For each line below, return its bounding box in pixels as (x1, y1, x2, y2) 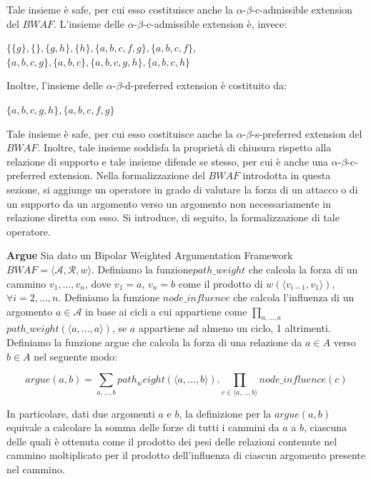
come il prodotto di (178, 276, 263, 291)
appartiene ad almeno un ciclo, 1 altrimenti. (138, 321, 331, 336)
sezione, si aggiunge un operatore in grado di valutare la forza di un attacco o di (6, 181, 358, 196)
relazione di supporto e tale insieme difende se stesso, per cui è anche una (6, 153, 329, 168)
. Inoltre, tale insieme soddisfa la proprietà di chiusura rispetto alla (37, 140, 332, 155)
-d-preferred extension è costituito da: (122, 78, 287, 93)
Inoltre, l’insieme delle (6, 78, 104, 93)
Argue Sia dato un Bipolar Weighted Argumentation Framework (6, 248, 293, 263)
